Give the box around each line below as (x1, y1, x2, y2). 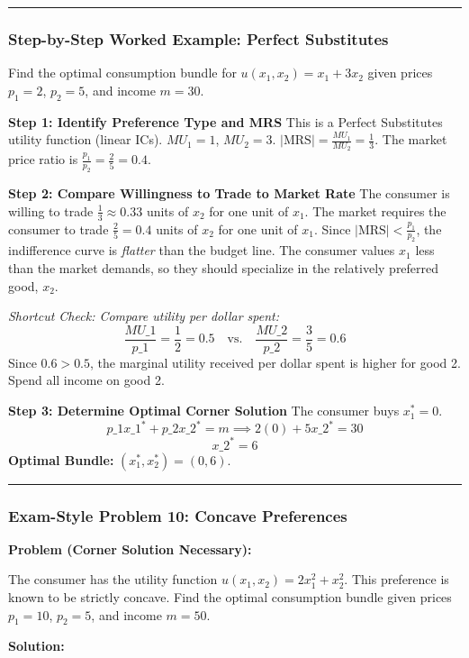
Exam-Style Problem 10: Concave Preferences (8, 504, 347, 526)
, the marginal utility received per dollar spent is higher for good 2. (90, 352, 461, 371)
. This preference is (344, 570, 449, 589)
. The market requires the (304, 201, 446, 220)
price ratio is (8, 150, 78, 169)
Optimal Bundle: (8, 450, 114, 469)
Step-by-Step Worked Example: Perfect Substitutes (8, 27, 389, 50)
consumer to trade (8, 219, 109, 238)
